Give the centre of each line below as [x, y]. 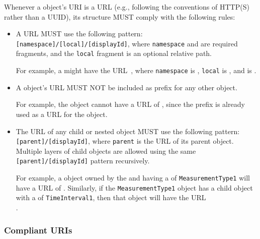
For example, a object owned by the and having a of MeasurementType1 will [133, 178]
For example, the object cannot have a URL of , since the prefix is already [130, 104]
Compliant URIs [38, 230]
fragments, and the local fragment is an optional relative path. [114, 53]
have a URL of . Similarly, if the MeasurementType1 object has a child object [134, 187]
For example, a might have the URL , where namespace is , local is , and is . [136, 70]
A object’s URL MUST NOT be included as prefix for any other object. [126, 87]
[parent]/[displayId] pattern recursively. [83, 161]
